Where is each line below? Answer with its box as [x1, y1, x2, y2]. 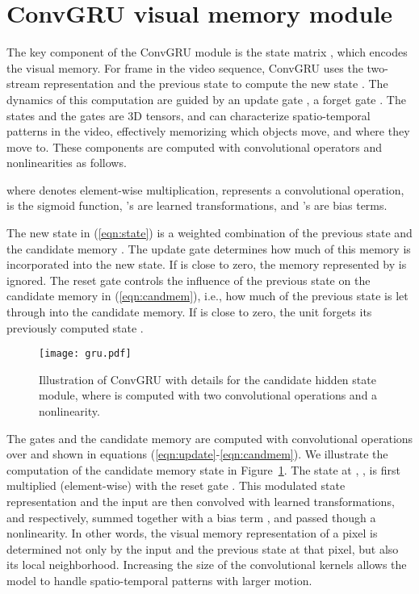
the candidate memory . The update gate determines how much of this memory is [6, 240, 411, 257]
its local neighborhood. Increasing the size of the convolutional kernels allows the [6, 556, 407, 573]
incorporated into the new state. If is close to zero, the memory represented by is [6, 256, 407, 273]
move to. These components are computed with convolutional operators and [6, 138, 383, 155]
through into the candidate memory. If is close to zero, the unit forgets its [6, 303, 372, 320]
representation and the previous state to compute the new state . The [43, 75, 388, 92]
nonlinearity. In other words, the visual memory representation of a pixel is [6, 525, 378, 542]
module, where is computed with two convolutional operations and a [39, 387, 378, 404]
